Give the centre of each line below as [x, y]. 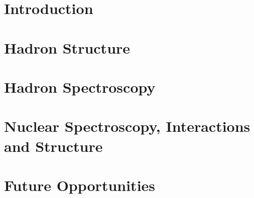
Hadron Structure [67, 47]
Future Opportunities [80, 185]
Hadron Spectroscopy [80, 86]
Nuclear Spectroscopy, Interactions [127, 126]
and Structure [53, 146]
